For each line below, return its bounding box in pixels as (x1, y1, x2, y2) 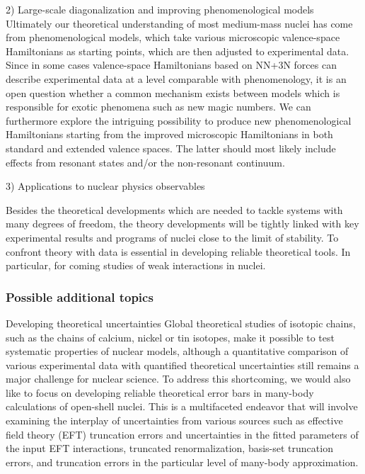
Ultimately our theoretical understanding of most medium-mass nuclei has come (6, 16, 353, 30)
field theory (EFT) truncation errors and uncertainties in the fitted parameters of (6, 427, 359, 441)
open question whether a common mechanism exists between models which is (6, 85, 340, 100)
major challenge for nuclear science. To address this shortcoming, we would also (6, 371, 351, 386)
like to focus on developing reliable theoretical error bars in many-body (6, 385, 314, 400)
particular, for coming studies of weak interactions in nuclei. (6, 258, 266, 273)
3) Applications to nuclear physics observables (6, 179, 205, 193)
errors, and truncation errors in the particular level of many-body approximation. (6, 454, 359, 469)
